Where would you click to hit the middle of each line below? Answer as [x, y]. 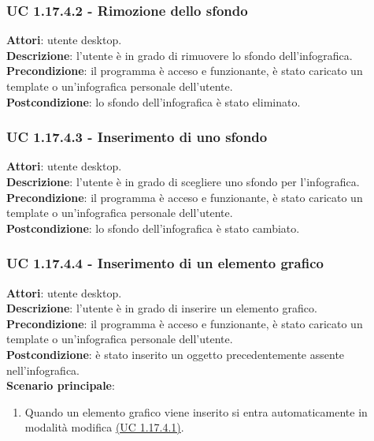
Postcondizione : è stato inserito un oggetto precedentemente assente [176, 354]
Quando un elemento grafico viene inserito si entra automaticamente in [196, 411]
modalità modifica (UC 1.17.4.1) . [104, 427]
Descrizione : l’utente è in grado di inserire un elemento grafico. [162, 308]
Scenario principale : [61, 385]
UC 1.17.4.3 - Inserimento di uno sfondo [137, 137]
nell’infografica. [43, 370]
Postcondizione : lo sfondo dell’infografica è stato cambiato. [153, 228]
